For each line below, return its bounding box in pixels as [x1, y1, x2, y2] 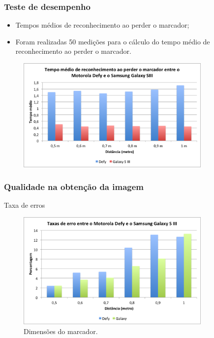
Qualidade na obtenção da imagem [4, 180, 144, 192]
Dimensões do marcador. [24, 326, 98, 336]
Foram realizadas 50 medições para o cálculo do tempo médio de [15, 36, 210, 46]
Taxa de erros [4, 199, 45, 210]
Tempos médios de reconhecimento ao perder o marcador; [15, 20, 189, 30]
